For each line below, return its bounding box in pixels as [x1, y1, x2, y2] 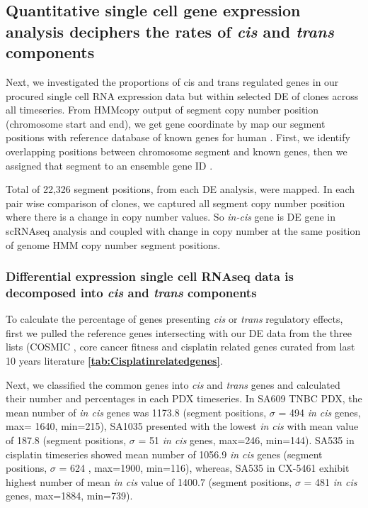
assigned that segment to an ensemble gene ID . [6, 158, 213, 172]
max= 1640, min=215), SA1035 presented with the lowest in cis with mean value [6, 419, 359, 434]
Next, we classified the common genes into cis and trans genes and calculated [6, 377, 340, 392]
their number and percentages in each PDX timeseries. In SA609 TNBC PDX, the [6, 391, 362, 406]
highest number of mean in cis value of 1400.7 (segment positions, [6, 474, 292, 489]
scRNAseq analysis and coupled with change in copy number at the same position [6, 223, 361, 238]
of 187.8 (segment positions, [6, 433, 127, 447]
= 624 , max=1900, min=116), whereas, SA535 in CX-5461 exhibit [59, 460, 350, 475]
